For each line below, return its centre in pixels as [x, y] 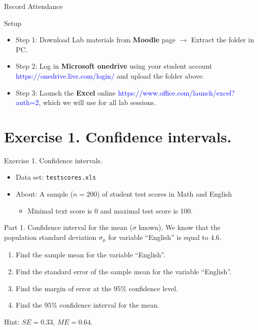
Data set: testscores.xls [56, 177]
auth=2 [27, 102]
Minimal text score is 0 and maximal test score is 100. [110, 210]
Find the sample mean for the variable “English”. [90, 255]
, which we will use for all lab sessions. [97, 102]
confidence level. [153, 288]
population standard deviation [50, 237]
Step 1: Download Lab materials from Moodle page [96, 40]
